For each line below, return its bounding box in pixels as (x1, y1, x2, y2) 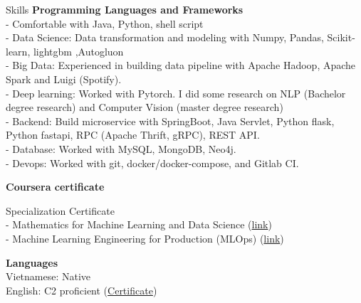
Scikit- (327, 30, 355, 45)
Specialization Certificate (6, 203, 115, 218)
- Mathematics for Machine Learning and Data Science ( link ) (6, 217, 272, 232)
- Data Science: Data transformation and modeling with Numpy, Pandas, (6, 30, 324, 45)
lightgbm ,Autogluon (33, 43, 124, 58)
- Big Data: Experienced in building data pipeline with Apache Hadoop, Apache (6, 58, 356, 73)
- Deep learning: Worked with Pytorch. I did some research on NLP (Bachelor (6, 85, 346, 100)
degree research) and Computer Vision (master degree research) (6, 100, 283, 115)
